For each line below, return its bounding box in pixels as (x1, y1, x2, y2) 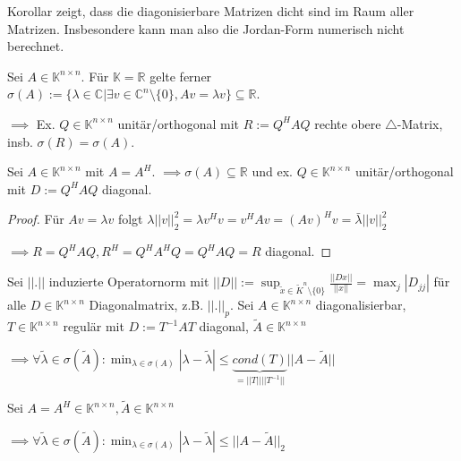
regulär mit (63, 317, 124, 336)
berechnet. (7, 37, 64, 55)
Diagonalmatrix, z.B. (89, 295, 204, 314)
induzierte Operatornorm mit (48, 272, 209, 291)
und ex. (252, 162, 293, 181)
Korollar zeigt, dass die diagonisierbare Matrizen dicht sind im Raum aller (7, 2, 414, 20)
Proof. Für (7, 209, 64, 228)
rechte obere (314, 114, 381, 132)
